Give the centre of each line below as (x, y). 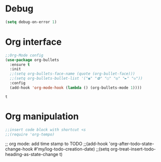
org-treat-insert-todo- (133, 149)
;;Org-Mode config (24, 55)
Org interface (33, 42)
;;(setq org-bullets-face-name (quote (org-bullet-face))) (72, 74)
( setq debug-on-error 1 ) (31, 22)
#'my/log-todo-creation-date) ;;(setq (72, 149)
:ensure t (20, 65)
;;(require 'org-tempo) (30, 134)
